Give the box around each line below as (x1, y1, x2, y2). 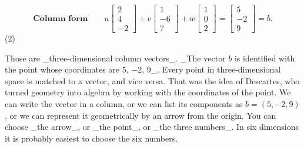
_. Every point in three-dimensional (151, 63, 281, 75)
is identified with (234, 51, 295, 64)
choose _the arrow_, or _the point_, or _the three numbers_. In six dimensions (5, 121, 299, 133)
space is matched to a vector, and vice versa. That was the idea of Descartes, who (5, 74, 300, 87)
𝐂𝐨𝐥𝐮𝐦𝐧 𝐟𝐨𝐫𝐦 (33, 14, 88, 23)
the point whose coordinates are (5, 63, 120, 75)
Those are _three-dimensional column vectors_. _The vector (5, 51, 226, 64)
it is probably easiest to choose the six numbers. (5, 132, 178, 144)
